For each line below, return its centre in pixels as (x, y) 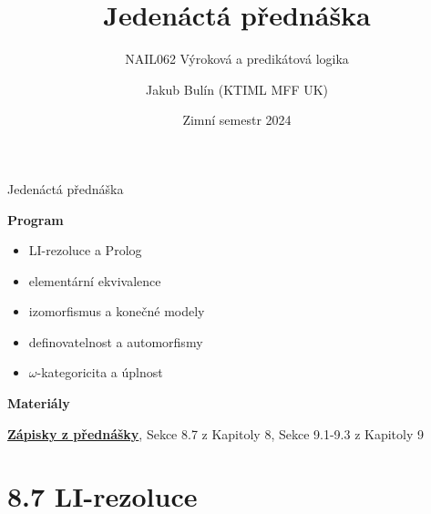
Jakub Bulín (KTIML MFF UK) (237, 89)
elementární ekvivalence (95, 280)
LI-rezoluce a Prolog (85, 250)
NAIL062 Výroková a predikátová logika (237, 59)
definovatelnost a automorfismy (116, 341)
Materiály (39, 403)
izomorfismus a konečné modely (117, 311)
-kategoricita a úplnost (100, 372)
